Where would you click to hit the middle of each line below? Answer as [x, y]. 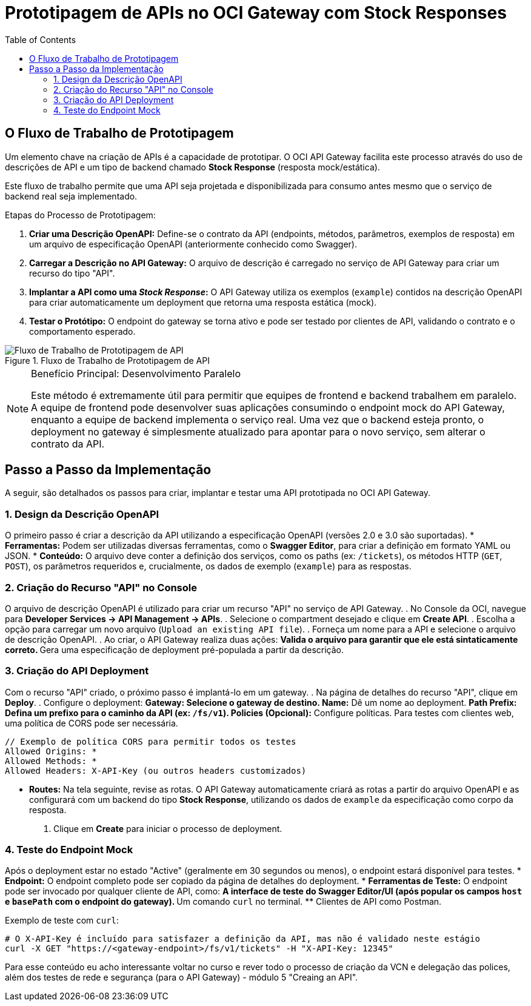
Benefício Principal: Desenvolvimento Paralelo [136, 373]
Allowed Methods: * [51, 761]
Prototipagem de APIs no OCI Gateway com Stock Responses [256, 13]
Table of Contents [41, 39]
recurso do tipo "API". [72, 273]
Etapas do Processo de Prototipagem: [80, 215]
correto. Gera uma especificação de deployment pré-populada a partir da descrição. [175, 649]
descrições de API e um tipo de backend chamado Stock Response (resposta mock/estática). [192, 167]
